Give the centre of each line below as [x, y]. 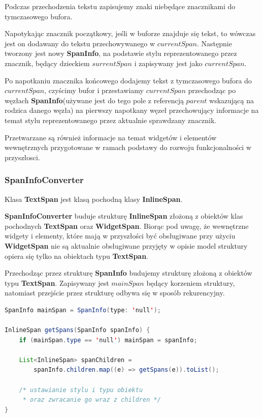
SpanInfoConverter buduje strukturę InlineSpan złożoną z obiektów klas [124, 216]
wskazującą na [232, 100]
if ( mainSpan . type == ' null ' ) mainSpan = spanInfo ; [108, 340]
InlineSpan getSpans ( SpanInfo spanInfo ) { [77, 330]
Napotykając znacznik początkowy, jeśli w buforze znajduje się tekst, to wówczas [130, 33]
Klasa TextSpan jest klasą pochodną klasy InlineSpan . [94, 199]
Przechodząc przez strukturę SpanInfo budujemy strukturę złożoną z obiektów [128, 273]
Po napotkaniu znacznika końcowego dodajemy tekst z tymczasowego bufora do [128, 80]
